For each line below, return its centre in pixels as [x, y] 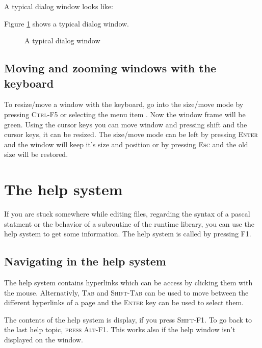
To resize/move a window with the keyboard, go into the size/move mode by [124, 104]
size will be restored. [36, 154]
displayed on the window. [44, 340]
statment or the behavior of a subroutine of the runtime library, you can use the [129, 223]
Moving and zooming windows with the [110, 68]
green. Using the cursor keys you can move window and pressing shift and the [126, 124]
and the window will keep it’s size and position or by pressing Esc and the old [126, 144]
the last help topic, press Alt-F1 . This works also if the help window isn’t [120, 329]
